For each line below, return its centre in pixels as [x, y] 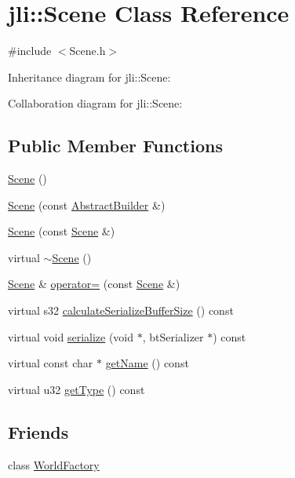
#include [30, 51]
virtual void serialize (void [71, 336]
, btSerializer [173, 336]
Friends [38, 431]
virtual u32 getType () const [76, 389]
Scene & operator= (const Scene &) [94, 284]
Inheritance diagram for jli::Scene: [89, 77]
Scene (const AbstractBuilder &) [87, 204]
